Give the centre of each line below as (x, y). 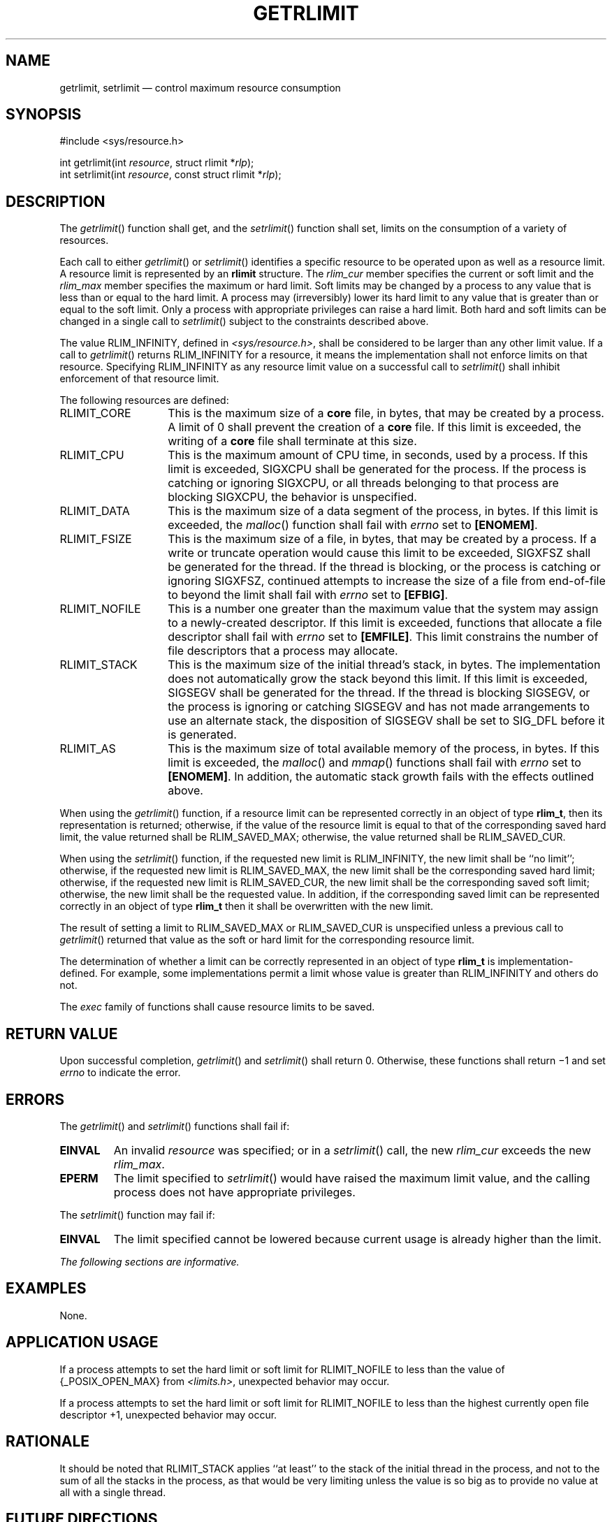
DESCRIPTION (56, 201)
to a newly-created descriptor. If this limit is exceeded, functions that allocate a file (385, 623)
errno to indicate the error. (120, 1073)
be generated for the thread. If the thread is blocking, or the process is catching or (384, 567)
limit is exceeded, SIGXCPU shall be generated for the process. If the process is (377, 469)
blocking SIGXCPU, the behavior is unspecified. (292, 497)
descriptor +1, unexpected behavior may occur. (168, 1414)
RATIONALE (48, 1442)
